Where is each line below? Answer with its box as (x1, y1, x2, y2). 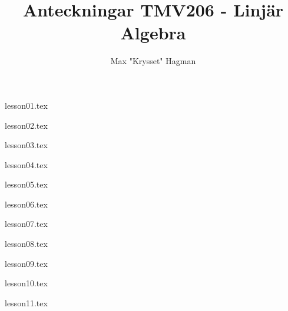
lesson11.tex (5, 296, 48, 309)
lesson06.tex (5, 198, 48, 210)
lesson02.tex (5, 119, 48, 131)
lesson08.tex (5, 238, 48, 250)
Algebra (120, 21, 186, 45)
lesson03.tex (5, 139, 48, 151)
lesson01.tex (5, 99, 48, 111)
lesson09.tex (5, 257, 48, 269)
